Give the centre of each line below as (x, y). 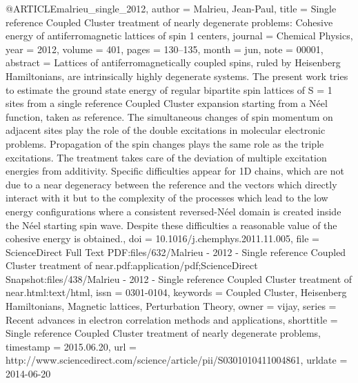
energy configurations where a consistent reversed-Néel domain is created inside (173, 211)
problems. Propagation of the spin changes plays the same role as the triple (165, 143)
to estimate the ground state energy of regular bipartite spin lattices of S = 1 (169, 89)
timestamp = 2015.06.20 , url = (71, 346)
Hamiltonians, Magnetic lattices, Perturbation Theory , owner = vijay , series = (171, 306)
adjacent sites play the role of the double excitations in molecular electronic (166, 130)
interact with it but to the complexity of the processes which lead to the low (167, 198)
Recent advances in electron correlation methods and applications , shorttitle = (172, 319)
